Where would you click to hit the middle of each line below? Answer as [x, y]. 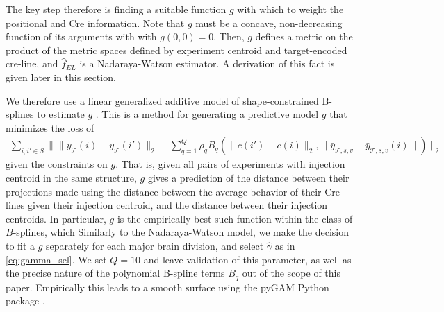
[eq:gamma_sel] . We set [56, 259]
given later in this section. [61, 77]
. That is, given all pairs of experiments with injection [230, 164]
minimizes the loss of [50, 127]
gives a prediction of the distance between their [248, 177]
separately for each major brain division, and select [155, 245]
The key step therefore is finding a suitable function [116, 9]
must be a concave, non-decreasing [269, 23]
